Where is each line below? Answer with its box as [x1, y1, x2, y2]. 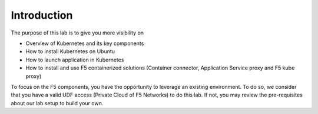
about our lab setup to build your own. [11, 99, 104, 106]
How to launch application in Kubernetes [25, 56, 124, 63]
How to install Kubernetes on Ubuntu [25, 48, 115, 55]
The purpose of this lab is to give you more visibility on [11, 29, 144, 36]
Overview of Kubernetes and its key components [25, 40, 144, 47]
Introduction [11, 9, 73, 22]
